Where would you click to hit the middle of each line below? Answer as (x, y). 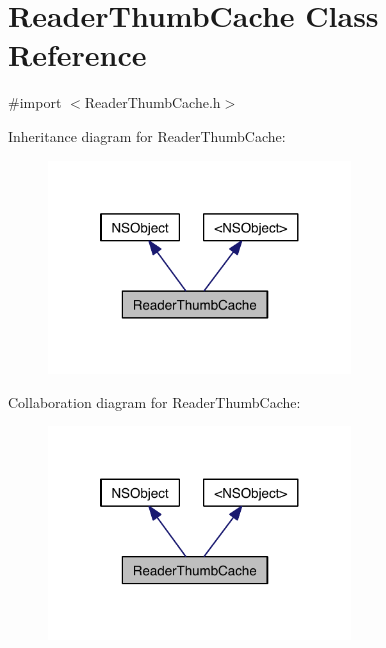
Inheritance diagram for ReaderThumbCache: (147, 135)
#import (35, 102)
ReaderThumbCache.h (152, 102)
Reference (77, 54)
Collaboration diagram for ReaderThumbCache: (154, 401)
